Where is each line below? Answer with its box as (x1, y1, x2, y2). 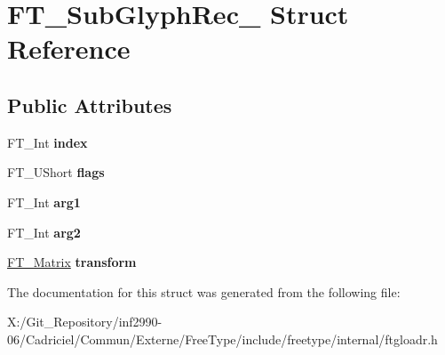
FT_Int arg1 (7, 192, 81, 211)
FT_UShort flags (7, 163, 105, 182)
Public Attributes (7, 91, 172, 118)
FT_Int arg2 (7, 222, 81, 241)
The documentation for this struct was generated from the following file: (7, 282, 401, 301)
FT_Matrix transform (7, 253, 137, 271)
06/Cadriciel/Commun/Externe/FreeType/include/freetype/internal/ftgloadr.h (7, 329, 438, 348)
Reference (7, 30, 131, 67)
